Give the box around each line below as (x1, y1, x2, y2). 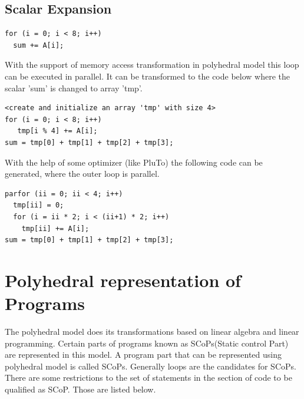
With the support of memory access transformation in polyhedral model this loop (5, 58, 299, 71)
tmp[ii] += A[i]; (21, 224, 90, 233)
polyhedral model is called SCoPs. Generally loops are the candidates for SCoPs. (5, 360, 296, 372)
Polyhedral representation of (5, 268, 241, 292)
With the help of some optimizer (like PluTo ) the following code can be (5, 156, 263, 168)
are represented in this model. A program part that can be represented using (5, 348, 282, 361)
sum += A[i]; (13, 41, 64, 50)
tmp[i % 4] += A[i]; (17, 127, 98, 136)
